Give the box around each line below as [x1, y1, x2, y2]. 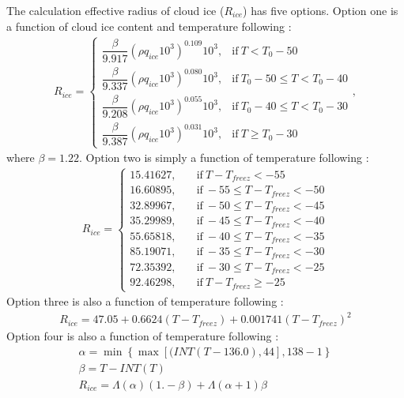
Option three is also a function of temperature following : [6, 293, 284, 310]
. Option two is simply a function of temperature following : [78, 149, 369, 166]
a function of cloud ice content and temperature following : [6, 17, 292, 34]
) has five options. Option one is [243, 2, 398, 18]
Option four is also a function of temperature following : [6, 328, 279, 344]
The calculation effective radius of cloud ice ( [6, 2, 225, 18]
